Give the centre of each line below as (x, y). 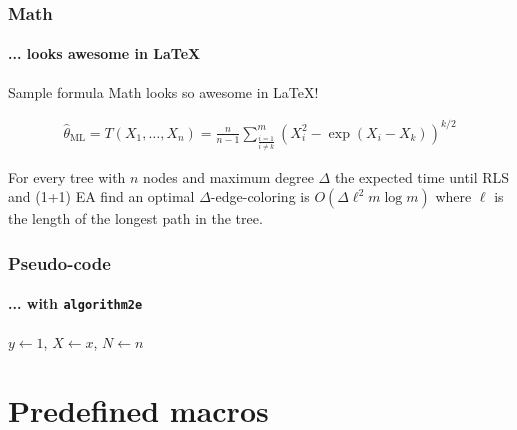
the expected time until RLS (422, 176)
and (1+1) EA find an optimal (101, 196)
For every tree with (67, 176)
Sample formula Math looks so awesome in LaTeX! (163, 91)
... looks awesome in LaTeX (104, 53)
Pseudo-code (59, 262)
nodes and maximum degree (228, 176)
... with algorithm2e (75, 303)
